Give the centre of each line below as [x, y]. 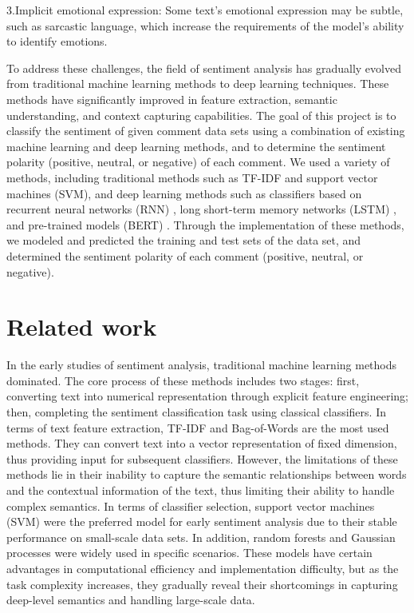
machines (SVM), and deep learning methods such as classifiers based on [184, 193]
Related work [82, 326]
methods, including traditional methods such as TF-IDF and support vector [192, 177]
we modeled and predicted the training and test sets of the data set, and [184, 240]
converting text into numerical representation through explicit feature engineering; [207, 396]
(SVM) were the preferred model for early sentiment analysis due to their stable [202, 521]
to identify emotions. [57, 41]
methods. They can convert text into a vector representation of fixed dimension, [202, 443]
